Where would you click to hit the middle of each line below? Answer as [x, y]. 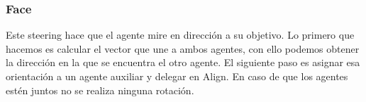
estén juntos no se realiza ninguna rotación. [100, 90]
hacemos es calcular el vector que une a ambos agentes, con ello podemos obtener [183, 48]
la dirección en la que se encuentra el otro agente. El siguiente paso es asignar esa [183, 62]
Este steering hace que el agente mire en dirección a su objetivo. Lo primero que [180, 35]
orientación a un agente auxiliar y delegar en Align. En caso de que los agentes [177, 76]
